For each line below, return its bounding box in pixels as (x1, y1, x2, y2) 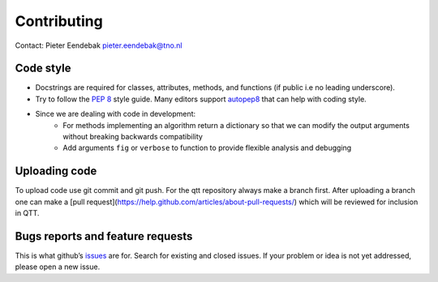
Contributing (15, 12, 103, 30)
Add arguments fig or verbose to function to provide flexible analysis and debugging (62, 143, 352, 153)
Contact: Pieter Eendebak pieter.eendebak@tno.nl (15, 41, 182, 50)
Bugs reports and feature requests (15, 229, 193, 243)
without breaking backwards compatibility (62, 132, 203, 142)
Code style (15, 62, 71, 75)
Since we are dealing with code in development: (35, 109, 196, 119)
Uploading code (15, 164, 97, 178)
